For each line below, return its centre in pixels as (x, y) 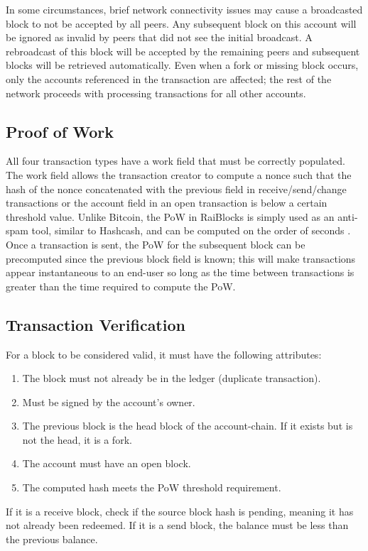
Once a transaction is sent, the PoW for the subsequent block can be (156, 244)
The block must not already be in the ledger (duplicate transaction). (172, 378)
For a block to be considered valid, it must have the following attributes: (164, 354)
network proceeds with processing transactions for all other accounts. (156, 93)
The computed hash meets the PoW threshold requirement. (152, 487)
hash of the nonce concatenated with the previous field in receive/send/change (176, 189)
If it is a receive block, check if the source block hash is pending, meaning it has (180, 511)
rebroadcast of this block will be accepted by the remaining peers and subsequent (183, 51)
